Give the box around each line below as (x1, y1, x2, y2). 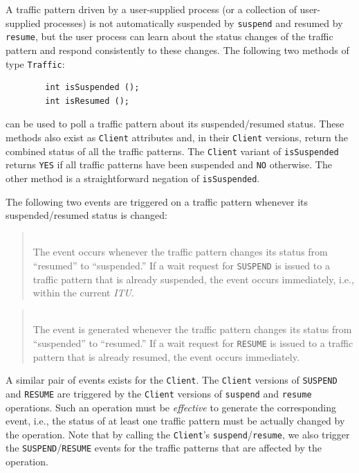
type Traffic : (6, 56, 65, 71)
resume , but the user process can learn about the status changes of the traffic (6, 29, 333, 44)
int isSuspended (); (45, 82, 140, 93)
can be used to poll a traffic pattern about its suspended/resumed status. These (6, 116, 344, 131)
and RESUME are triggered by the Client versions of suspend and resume (6, 386, 312, 400)
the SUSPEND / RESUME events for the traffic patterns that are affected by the (6, 440, 322, 455)
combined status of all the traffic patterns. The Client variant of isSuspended (6, 143, 339, 158)
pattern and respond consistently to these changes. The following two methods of (6, 42, 349, 57)
